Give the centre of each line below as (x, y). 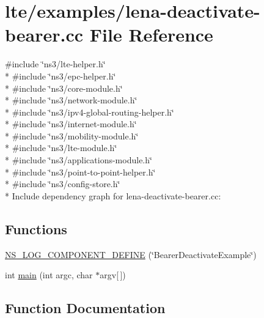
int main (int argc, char (49, 275)
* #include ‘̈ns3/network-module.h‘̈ (71, 100)
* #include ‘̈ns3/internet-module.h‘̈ (71, 124)
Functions (36, 228)
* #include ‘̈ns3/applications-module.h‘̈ (79, 160)
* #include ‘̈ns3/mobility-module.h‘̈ (72, 135)
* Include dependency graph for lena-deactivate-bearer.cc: (113, 195)
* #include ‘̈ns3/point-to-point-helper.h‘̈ (80, 172)
